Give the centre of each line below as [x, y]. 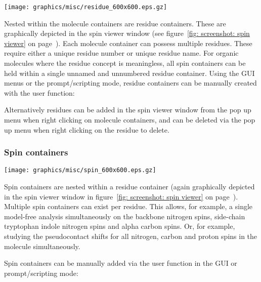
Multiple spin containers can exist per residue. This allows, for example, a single [128, 206]
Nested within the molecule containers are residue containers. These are [115, 23]
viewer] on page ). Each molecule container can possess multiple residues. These [128, 43]
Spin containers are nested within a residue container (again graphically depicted [129, 187]
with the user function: [39, 92]
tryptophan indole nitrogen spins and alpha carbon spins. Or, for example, [120, 226]
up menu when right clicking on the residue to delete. [87, 129]
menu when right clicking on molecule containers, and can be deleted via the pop [130, 119]
